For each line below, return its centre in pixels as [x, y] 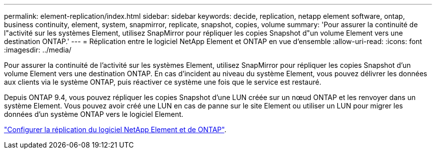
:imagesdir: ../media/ [38, 50]
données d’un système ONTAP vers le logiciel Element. [94, 114]
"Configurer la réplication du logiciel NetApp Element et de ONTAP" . [115, 129]
